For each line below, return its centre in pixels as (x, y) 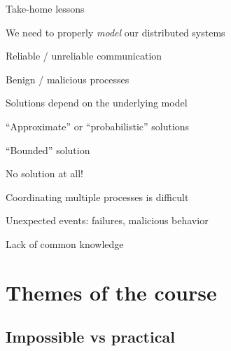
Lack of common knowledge (65, 243)
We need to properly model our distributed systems (115, 32)
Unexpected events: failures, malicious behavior (107, 220)
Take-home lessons (45, 8)
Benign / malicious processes (68, 79)
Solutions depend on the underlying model (97, 103)
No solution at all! (44, 173)
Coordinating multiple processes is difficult (97, 197)
